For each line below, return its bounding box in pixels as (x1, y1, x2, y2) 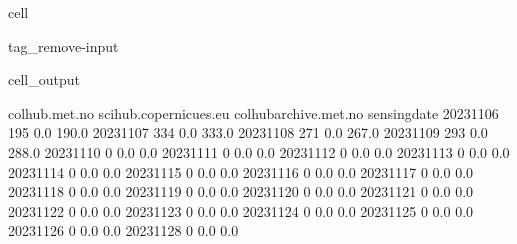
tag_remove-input (8, 35, 119, 56)
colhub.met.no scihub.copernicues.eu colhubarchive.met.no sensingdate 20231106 (8, 102, 499, 123)
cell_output (8, 69, 80, 90)
